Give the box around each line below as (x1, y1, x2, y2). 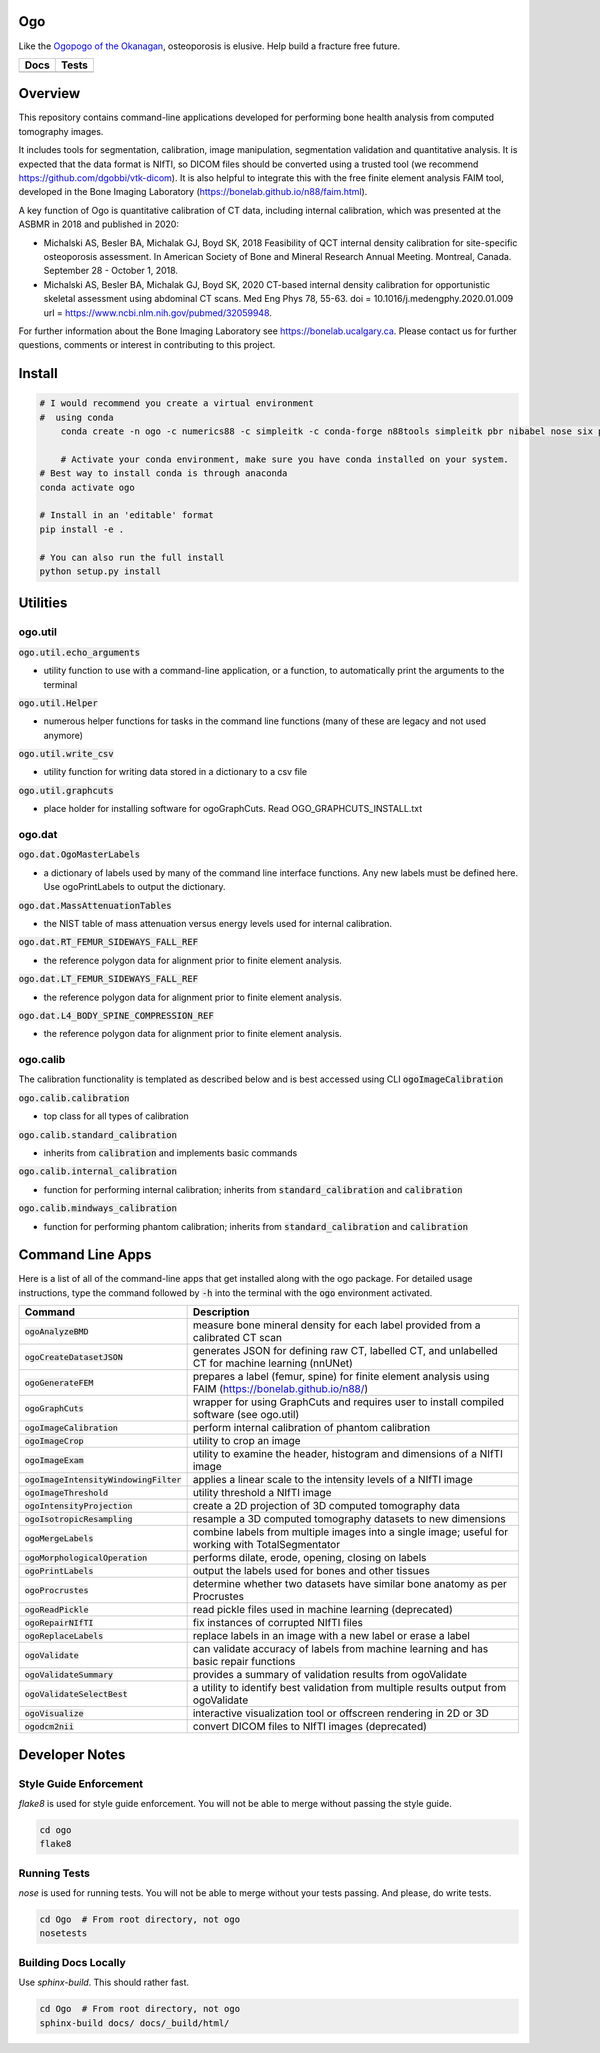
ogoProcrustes (24, 1585, 89, 1595)
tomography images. (18, 125, 104, 137)
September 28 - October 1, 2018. (43, 265, 179, 277)
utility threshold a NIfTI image (192, 1486, 332, 1500)
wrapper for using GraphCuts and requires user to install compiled (192, 1395, 505, 1409)
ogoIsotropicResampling (24, 1513, 133, 1524)
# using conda (39, 411, 114, 423)
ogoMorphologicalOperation (24, 1552, 148, 1563)
